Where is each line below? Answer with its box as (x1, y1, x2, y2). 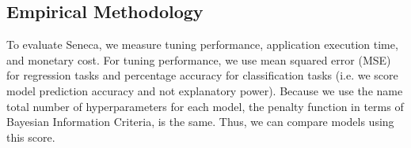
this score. (6, 128, 55, 145)
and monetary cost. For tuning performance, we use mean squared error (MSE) (6, 51, 391, 68)
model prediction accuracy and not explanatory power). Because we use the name (6, 82, 403, 98)
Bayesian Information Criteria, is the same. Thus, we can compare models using (6, 113, 394, 130)
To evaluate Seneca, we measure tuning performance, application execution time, (6, 36, 398, 53)
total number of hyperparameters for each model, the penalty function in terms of (6, 98, 404, 114)
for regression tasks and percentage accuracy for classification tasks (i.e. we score (6, 67, 398, 83)
